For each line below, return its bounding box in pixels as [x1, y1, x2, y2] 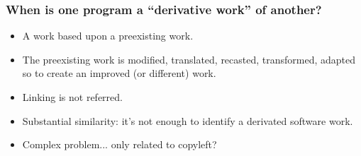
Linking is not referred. [22, 90, 123, 104]
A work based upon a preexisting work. [22, 28, 194, 43]
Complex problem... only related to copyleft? [22, 137, 217, 152]
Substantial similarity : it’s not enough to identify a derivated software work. [22, 113, 353, 128]
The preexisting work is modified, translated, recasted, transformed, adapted [22, 52, 356, 66]
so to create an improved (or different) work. [22, 66, 216, 80]
